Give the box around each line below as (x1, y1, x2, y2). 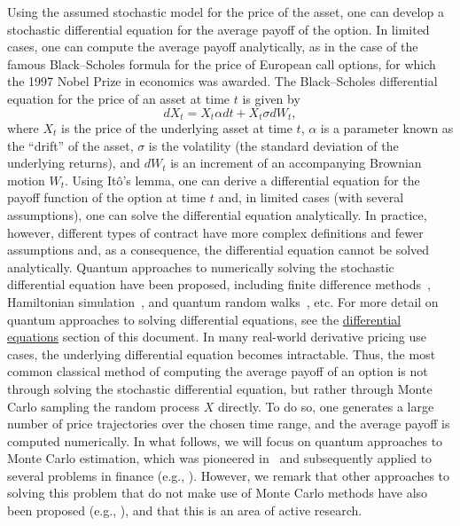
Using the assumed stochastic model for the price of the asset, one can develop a (7, 3, 444, 20)
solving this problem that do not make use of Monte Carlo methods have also (7, 483, 428, 502)
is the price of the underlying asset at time (61, 119, 292, 137)
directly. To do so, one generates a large (217, 396, 434, 415)
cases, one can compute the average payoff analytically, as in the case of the (7, 37, 418, 56)
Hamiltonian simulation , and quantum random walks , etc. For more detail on (7, 292, 439, 310)
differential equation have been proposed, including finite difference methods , (7, 275, 431, 294)
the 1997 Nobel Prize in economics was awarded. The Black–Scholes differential (7, 72, 438, 90)
